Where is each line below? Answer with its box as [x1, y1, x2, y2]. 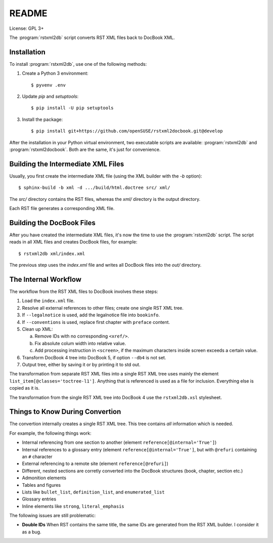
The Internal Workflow [9, 275, 82, 283]
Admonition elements [22, 475, 67, 481]
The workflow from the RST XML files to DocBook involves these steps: [9, 288, 158, 295]
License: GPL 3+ [9, 25, 44, 31]
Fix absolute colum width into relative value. [34, 340, 126, 346]
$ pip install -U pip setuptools [31, 105, 114, 111]
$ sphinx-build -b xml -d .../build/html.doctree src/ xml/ [18, 185, 170, 191]
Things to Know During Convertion [9, 407, 121, 416]
